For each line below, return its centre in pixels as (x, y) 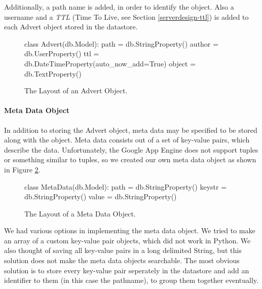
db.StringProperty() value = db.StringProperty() (101, 196)
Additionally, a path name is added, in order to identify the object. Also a (119, 7)
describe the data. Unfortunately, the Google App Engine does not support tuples (131, 149)
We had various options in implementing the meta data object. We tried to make (130, 230)
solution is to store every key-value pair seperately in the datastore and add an (127, 270)
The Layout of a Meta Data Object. (80, 213)
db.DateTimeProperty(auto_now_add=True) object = (110, 63)
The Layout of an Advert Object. (76, 91)
